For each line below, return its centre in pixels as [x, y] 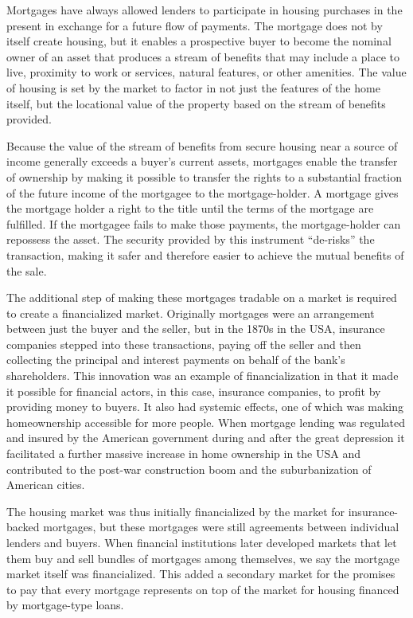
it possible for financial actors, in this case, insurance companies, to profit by [194, 391]
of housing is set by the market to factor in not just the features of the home [193, 87]
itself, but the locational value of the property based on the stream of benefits [196, 103]
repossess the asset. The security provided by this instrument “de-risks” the [191, 239]
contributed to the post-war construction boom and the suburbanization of [189, 469]
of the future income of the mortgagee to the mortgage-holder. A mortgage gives [203, 192]
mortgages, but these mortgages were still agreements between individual [221, 527]
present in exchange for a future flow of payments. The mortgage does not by [195, 25]
